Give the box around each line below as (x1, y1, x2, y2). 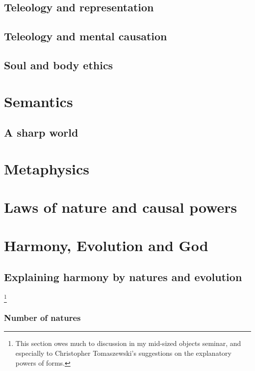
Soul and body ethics (4, 57, 113, 72)
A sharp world (4, 125, 78, 140)
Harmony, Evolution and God (4, 235, 208, 256)
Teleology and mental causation (4, 29, 167, 44)
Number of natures (4, 312, 81, 324)
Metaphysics (4, 158, 90, 178)
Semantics (4, 91, 73, 111)
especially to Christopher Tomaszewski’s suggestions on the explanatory (15, 347, 231, 358)
